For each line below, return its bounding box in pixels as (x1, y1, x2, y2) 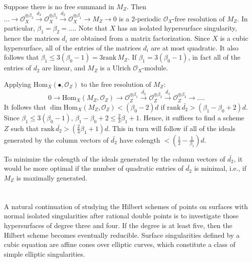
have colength (119, 134, 161, 145)
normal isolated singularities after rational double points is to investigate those (4, 211, 239, 221)
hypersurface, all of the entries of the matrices (4, 42, 141, 52)
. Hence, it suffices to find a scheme (139, 112, 245, 122)
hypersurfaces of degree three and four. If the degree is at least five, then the (4, 220, 233, 230)
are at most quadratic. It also (151, 42, 239, 52)
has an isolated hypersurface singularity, (117, 23, 237, 33)
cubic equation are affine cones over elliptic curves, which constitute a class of (4, 239, 235, 249)
